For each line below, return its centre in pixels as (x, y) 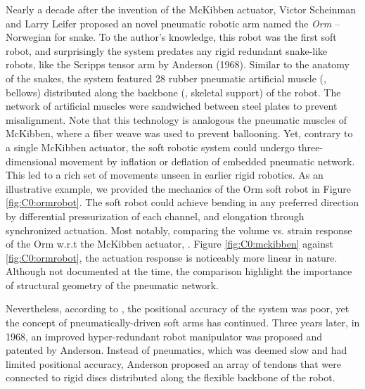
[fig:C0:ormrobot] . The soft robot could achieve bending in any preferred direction (182, 202)
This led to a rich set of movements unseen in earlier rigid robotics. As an (165, 175)
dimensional (31, 161)
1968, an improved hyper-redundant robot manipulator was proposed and (164, 336)
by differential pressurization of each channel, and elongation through (155, 216)
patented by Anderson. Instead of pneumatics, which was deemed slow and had (177, 350)
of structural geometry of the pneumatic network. (112, 285)
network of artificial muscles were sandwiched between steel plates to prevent (172, 106)
